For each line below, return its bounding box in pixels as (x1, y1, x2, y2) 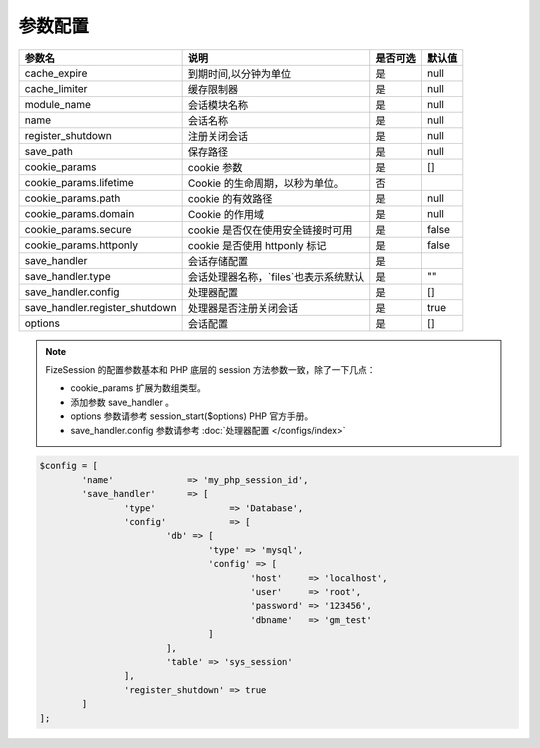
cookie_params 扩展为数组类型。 (70, 382, 207, 394)
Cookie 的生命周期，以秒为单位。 (187, 176, 345, 190)
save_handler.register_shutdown (24, 300, 177, 314)
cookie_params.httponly (24, 238, 139, 252)
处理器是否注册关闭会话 (187, 301, 299, 315)
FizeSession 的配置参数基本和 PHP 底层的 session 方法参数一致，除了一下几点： (45, 363, 376, 375)
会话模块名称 (187, 98, 249, 112)
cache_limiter (24, 81, 88, 95)
